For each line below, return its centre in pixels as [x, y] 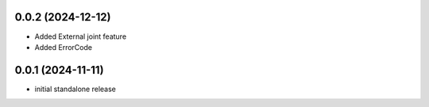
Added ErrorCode [64, 47]
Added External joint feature [81, 36]
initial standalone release [75, 89]
